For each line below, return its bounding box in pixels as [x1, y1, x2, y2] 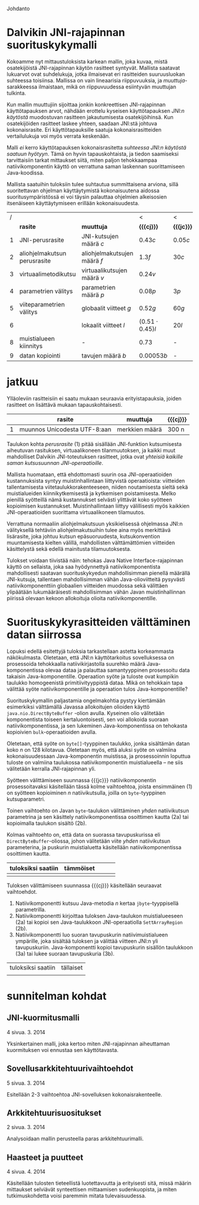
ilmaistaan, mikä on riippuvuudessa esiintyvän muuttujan [38, 83, 177, 90]
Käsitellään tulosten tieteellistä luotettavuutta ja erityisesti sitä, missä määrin [6, 1180, 191, 1187]
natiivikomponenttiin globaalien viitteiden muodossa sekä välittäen [6, 582, 168, 589]
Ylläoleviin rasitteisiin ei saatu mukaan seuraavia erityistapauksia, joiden [6, 394, 182, 402]
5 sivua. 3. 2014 [6, 1079, 45, 1086]
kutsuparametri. [6, 795, 45, 802]
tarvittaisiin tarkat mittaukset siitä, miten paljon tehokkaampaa [6, 157, 158, 164]
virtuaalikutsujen [81, 266, 128, 275]
